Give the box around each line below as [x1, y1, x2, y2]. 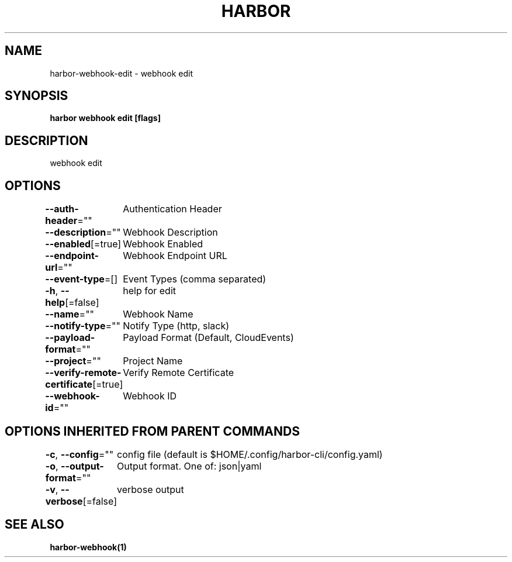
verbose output [117, 483, 184, 495]
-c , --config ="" [45, 448, 114, 460]
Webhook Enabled [123, 238, 203, 250]
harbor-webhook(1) [50, 542, 127, 552]
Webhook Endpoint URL [123, 250, 227, 262]
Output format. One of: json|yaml [117, 460, 262, 472]
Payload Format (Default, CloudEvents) [123, 332, 294, 344]
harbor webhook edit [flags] [50, 113, 161, 123]
